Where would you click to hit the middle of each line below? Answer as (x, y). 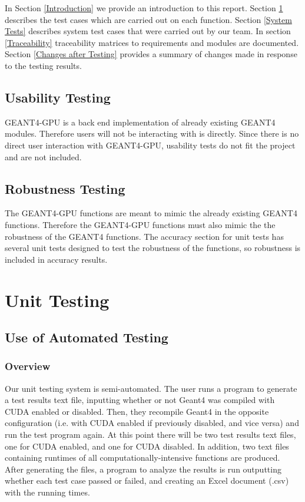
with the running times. (47, 492)
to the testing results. (43, 65)
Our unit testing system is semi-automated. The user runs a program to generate (151, 388)
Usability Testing (58, 97)
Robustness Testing (65, 188)
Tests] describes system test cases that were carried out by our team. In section (148, 31)
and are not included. (43, 156)
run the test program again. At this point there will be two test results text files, (150, 435)
